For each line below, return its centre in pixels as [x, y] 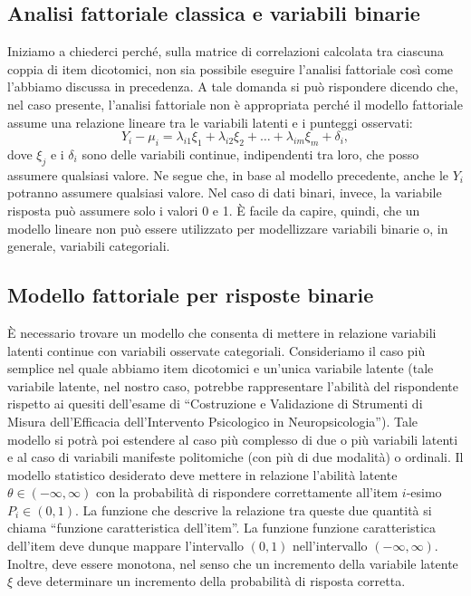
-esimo [424, 492]
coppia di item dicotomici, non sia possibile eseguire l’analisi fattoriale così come [231, 68]
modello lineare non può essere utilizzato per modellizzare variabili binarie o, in [228, 228]
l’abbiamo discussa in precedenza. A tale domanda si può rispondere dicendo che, [233, 87]
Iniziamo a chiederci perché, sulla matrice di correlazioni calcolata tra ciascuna [226, 51]
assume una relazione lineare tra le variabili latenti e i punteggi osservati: [210, 122]
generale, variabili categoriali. [89, 246]
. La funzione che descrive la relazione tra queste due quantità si [253, 509]
